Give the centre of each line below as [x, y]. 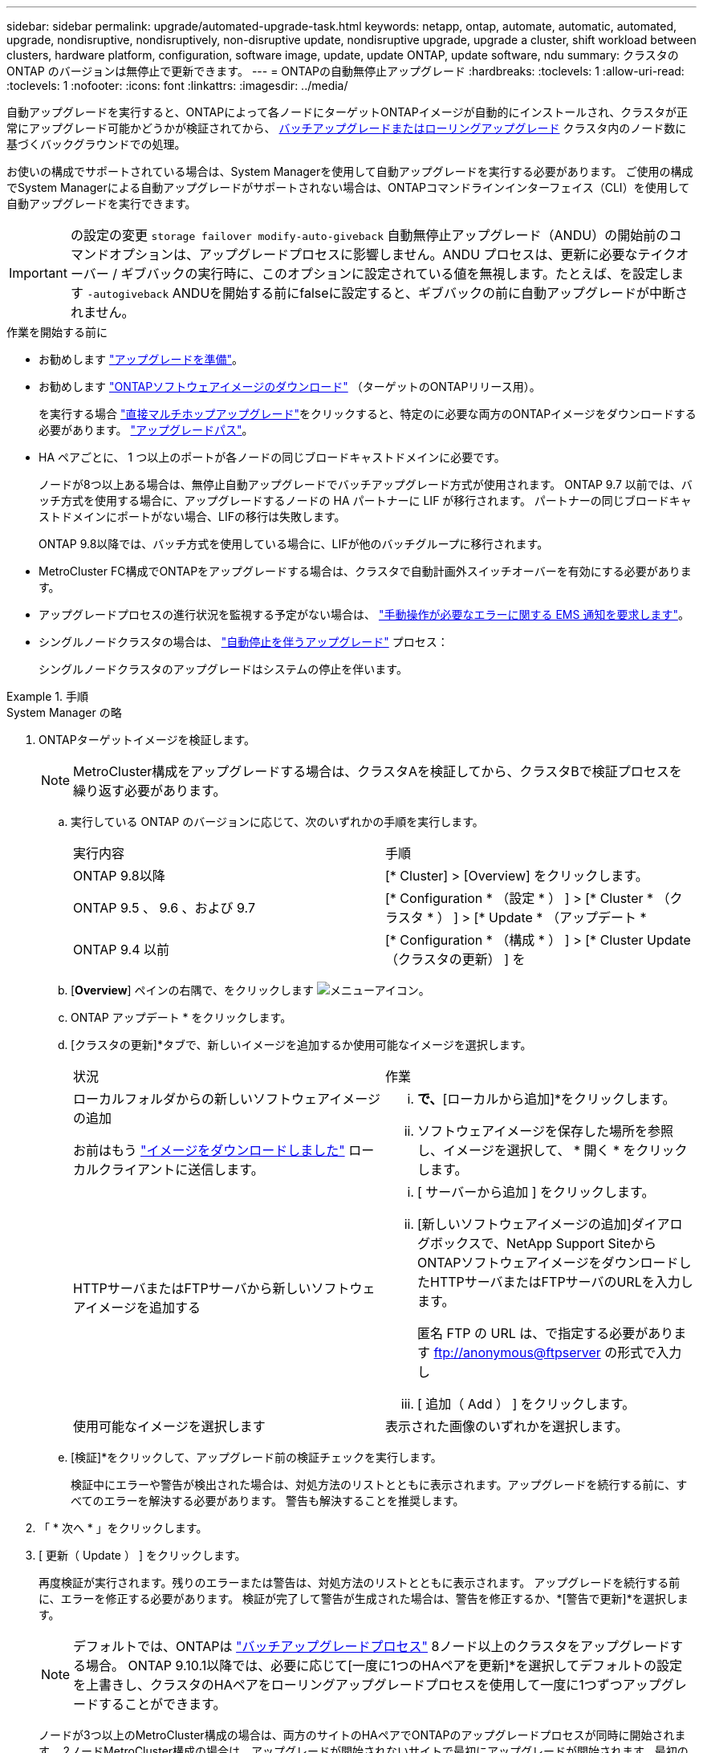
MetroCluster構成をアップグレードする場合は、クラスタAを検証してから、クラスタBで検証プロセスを [378, 771]
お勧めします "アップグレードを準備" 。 [141, 359]
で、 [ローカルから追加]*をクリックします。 [547, 1099]
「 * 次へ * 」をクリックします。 [123, 1528]
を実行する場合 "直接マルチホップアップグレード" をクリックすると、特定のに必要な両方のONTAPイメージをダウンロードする [368, 414]
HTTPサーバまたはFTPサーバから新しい [192, 1288]
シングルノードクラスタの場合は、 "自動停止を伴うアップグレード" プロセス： [244, 642]
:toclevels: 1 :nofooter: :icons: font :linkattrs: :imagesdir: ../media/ [177, 85]
